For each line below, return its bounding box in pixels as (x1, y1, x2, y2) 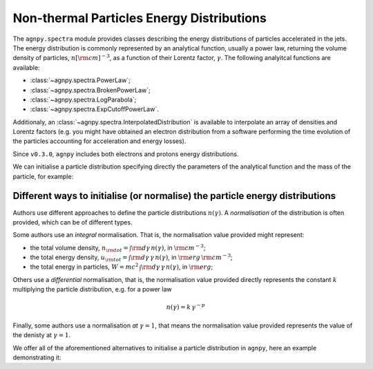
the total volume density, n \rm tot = (30, 243, 129, 254)
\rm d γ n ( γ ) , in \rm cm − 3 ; (131, 243, 206, 252)
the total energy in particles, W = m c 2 (30, 262, 139, 271)
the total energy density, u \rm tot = (30, 253, 128, 263)
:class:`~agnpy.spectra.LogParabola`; (30, 95, 137, 104)
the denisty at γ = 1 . (12, 331, 71, 339)
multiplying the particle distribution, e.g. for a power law (12, 285, 172, 294)
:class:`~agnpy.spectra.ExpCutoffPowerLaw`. (30, 105, 159, 113)
